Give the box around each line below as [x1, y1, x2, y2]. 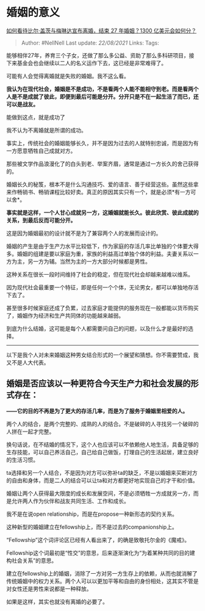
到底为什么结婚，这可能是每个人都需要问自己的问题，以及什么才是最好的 [6, 325, 188, 332]
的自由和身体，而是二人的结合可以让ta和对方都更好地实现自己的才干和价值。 [6, 477, 198, 484]
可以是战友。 [6, 100, 38, 107]
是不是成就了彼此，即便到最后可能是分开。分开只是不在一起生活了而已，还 [11, 93, 199, 100]
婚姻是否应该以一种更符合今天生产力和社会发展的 [6, 378, 191, 389]
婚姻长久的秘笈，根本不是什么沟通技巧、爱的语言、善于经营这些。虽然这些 [6, 181, 193, 188]
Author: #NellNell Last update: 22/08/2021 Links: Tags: [21, 39, 160, 46]
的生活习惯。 [6, 456, 38, 463]
